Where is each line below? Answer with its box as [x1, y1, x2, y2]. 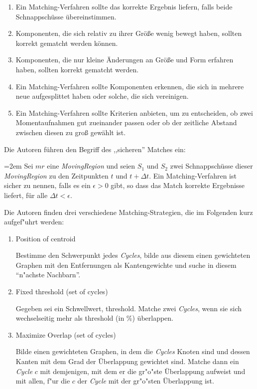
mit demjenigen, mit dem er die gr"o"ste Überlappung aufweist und [40, 366, 246, 376]
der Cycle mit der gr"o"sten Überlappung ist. [77, 376, 214, 386]
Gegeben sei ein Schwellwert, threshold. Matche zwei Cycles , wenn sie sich [15, 303, 242, 313]
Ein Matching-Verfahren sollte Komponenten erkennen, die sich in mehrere [15, 81, 244, 91]
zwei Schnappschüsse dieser [170, 161, 253, 171]
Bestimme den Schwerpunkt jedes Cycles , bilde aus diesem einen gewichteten [15, 250, 251, 260]
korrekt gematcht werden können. [15, 37, 118, 48]
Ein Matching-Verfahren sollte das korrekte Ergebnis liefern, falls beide [15, 1, 233, 11]
